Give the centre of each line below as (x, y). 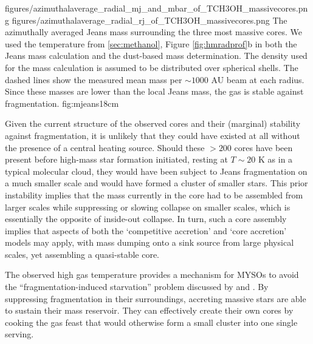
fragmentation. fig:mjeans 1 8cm (62, 103)
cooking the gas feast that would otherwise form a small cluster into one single (151, 322)
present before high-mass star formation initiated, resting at (116, 159)
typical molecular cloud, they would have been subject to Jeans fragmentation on (156, 171)
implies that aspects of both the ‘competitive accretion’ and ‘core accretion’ (146, 230)
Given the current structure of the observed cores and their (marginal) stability (153, 123)
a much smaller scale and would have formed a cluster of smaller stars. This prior (156, 183)
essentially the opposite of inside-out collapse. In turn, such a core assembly (146, 219)
